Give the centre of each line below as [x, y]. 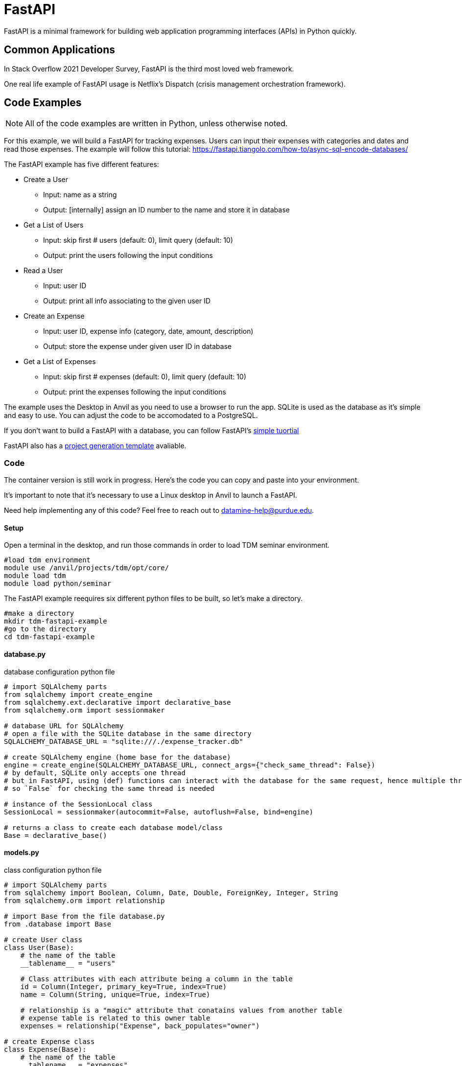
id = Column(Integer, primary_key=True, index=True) [124, 986]
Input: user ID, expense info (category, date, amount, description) [148, 331]
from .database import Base [58, 924]
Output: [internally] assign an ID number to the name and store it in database [166, 210]
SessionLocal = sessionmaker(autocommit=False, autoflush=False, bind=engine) [159, 812]
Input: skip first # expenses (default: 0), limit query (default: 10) [145, 377]
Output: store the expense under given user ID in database [138, 347]
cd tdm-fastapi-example [49, 637]
